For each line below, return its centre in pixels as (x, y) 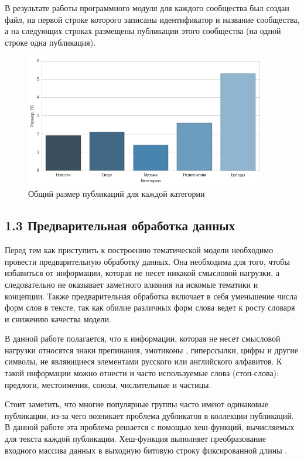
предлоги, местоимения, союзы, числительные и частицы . (108, 384)
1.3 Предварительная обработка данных (120, 225)
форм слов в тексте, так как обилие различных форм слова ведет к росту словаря (150, 307)
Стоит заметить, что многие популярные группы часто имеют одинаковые (137, 404)
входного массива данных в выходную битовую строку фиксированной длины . (146, 450)
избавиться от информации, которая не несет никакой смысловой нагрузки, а (142, 273)
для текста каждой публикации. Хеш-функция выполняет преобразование (135, 439)
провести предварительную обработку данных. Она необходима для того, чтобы (147, 261)
